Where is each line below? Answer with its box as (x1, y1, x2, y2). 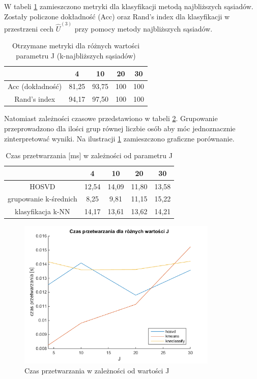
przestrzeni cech (4, 23, 53, 34)
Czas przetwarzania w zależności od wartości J (24, 365, 169, 376)
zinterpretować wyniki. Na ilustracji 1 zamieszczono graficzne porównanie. (4, 133, 235, 143)
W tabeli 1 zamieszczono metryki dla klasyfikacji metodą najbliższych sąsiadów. (4, 1, 253, 11)
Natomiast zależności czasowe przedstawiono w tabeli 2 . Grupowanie (4, 113, 218, 124)
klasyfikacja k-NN (15, 206, 70, 217)
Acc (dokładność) (8, 81, 62, 92)
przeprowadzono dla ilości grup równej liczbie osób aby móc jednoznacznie (4, 123, 236, 133)
